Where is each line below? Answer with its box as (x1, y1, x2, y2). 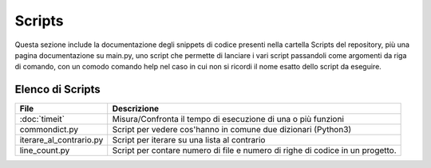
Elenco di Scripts (14, 83, 101, 96)
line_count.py (19, 145, 70, 156)
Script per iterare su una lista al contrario (112, 135, 266, 146)
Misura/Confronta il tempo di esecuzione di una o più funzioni (112, 114, 345, 125)
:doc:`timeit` (19, 114, 65, 125)
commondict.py (19, 124, 79, 135)
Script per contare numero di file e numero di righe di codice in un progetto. (112, 145, 397, 156)
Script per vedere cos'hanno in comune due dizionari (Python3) (112, 124, 352, 135)
